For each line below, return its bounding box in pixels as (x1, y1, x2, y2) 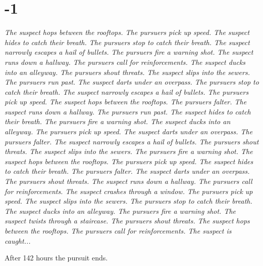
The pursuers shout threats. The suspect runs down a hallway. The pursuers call (5, 176, 252, 186)
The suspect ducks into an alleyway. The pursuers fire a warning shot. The (5, 205, 236, 216)
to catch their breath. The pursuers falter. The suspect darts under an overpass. (5, 166, 250, 176)
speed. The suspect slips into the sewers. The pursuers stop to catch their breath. (5, 196, 252, 206)
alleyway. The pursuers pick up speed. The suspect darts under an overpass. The (5, 126, 253, 137)
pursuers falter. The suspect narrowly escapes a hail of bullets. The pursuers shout (5, 136, 259, 146)
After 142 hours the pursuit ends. (5, 252, 108, 263)
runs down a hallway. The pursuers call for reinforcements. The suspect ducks (5, 56, 246, 67)
